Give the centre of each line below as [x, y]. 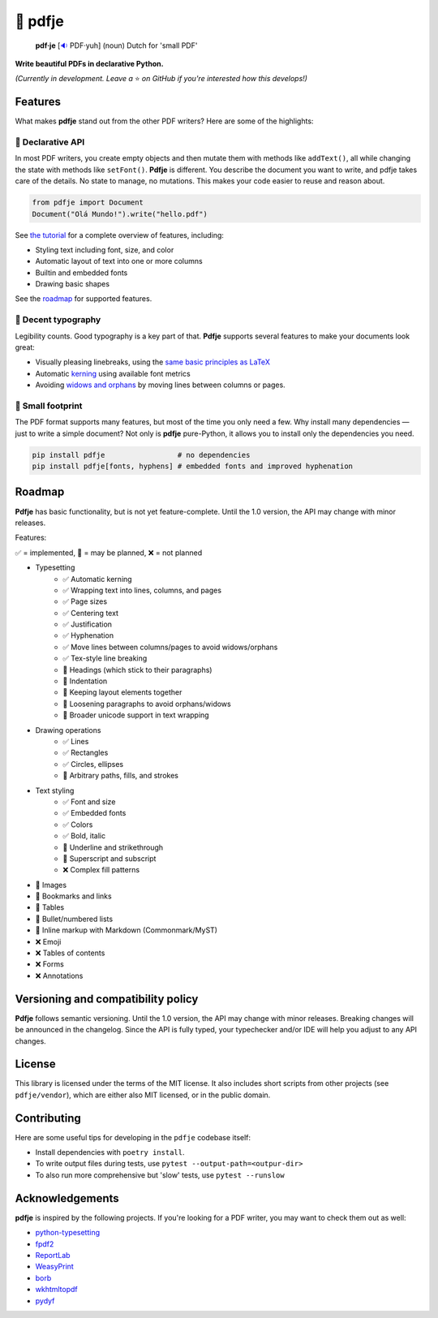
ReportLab [53, 1255]
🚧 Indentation [85, 681]
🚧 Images [51, 885]
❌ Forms [49, 964]
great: [25, 347]
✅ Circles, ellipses [93, 764]
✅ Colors [78, 825]
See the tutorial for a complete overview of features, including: [120, 235]
